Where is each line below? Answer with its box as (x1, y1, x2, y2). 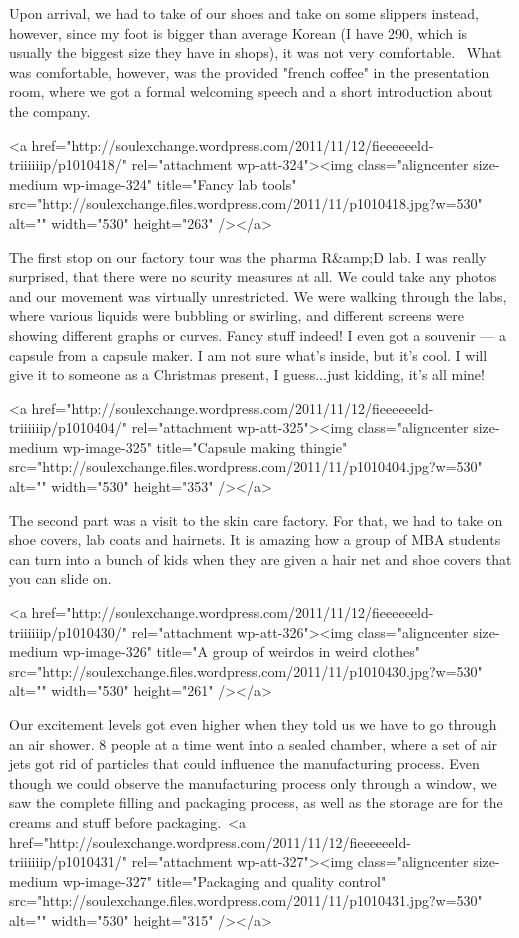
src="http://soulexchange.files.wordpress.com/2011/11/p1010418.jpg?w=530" (9, 193, 483, 214)
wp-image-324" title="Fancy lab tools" (62, 173, 297, 194)
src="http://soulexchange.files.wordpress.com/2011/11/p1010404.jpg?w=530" (9, 456, 483, 477)
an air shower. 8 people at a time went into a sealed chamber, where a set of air (9, 733, 498, 754)
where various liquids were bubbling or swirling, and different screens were (9, 305, 464, 326)
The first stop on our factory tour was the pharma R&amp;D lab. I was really (9, 246, 487, 267)
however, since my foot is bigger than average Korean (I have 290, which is (9, 22, 468, 43)
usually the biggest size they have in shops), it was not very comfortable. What (9, 42, 502, 63)
